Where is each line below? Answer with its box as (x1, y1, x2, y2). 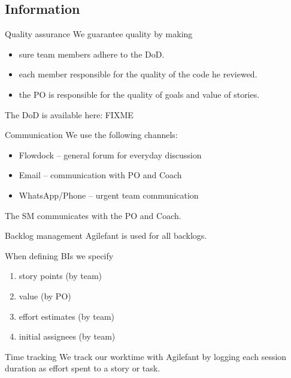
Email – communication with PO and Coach (19, 169, 182, 181)
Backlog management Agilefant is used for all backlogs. (5, 229, 207, 242)
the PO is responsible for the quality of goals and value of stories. (19, 88, 260, 100)
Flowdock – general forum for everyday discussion (19, 148, 202, 161)
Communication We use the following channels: (5, 128, 178, 141)
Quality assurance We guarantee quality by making (5, 28, 193, 40)
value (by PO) (19, 289, 71, 302)
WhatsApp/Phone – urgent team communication (19, 188, 199, 201)
